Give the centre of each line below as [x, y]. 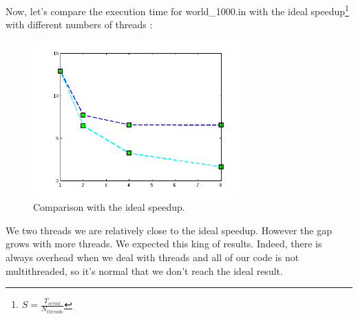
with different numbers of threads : [79, 24]
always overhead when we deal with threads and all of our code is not [152, 257]
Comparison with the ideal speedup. [109, 207]
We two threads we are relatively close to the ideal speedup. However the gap [169, 230]
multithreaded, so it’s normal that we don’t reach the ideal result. [144, 270]
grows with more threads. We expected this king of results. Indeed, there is [164, 244]
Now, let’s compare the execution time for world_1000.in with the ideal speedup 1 [177, 10]
